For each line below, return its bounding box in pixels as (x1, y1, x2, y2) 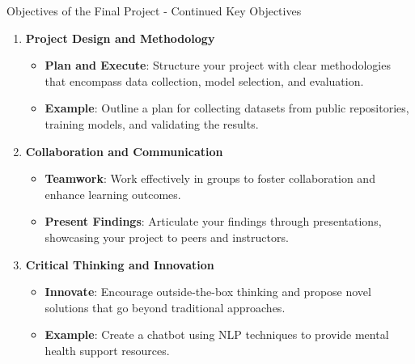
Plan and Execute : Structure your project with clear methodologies (44, 57, 391, 74)
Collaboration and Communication (25, 142, 223, 159)
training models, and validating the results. (44, 115, 259, 132)
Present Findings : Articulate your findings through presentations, (44, 213, 382, 230)
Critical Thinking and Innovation (25, 256, 214, 273)
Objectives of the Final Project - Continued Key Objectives (6, 2, 302, 19)
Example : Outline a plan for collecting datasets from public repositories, (44, 99, 409, 116)
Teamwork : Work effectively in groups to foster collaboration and (44, 170, 375, 187)
